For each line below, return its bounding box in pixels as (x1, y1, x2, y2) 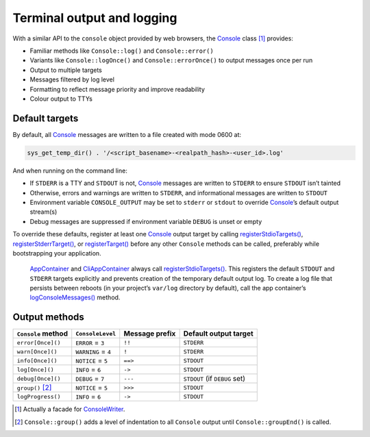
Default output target (183, 329, 254, 338)
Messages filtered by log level (29, 75, 114, 84)
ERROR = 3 (75, 338, 105, 347)
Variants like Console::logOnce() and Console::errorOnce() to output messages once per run (29, 56, 313, 64)
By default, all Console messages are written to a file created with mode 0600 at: (12, 130, 242, 138)
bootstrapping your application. (12, 249, 102, 257)
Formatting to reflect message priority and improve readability (29, 85, 206, 93)
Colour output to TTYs (29, 95, 92, 103)
